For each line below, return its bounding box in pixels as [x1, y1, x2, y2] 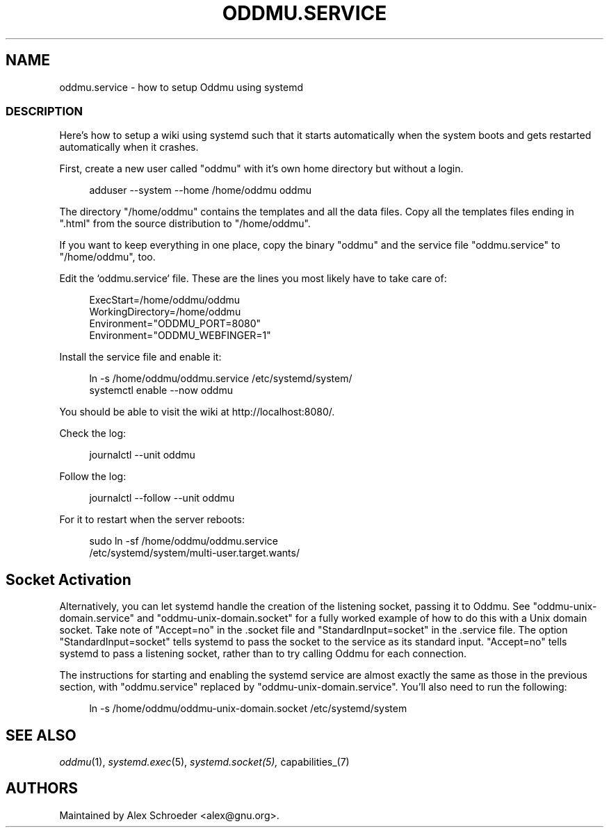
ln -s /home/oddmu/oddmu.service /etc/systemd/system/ [89, 372, 352, 385]
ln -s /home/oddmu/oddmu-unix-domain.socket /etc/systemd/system [89, 702, 407, 715]
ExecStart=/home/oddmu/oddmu [89, 294, 241, 306]
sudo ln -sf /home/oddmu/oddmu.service [89, 535, 278, 547]
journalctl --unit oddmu [89, 449, 195, 461]
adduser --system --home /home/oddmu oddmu [89, 184, 311, 197]
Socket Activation [6, 570, 131, 588]
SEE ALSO [6, 726, 76, 744]
